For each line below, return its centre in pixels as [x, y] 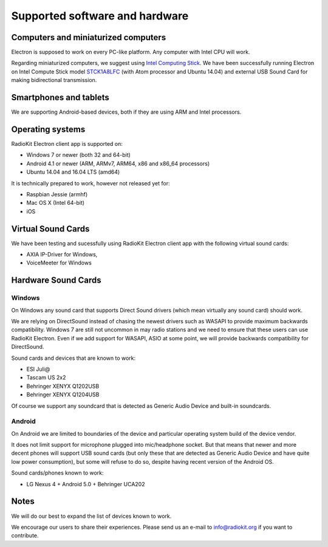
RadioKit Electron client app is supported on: [67, 144]
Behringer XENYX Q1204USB [63, 394]
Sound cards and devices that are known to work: [73, 358]
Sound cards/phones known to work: [57, 473]
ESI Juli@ [38, 369]
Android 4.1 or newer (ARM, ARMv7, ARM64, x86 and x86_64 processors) [118, 163]
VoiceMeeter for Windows [59, 263]
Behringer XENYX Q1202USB [63, 386]
